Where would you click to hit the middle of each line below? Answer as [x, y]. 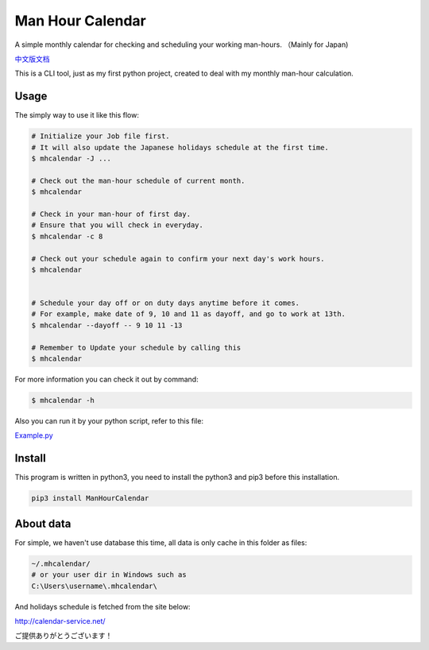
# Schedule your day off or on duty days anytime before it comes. [166, 303]
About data [43, 523]
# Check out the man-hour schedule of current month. [138, 180]
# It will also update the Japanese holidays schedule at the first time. [180, 147]
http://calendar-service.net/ [60, 621]
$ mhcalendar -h [63, 400]
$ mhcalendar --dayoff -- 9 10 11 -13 [107, 325]
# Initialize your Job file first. [100, 136]
